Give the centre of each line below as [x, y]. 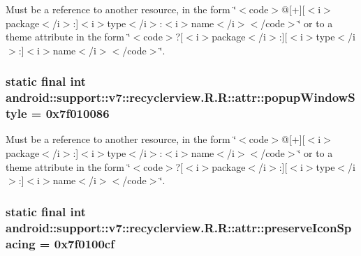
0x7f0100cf [84, 243]
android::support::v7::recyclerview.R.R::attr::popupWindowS [180, 97]
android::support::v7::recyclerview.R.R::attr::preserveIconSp [179, 227]
